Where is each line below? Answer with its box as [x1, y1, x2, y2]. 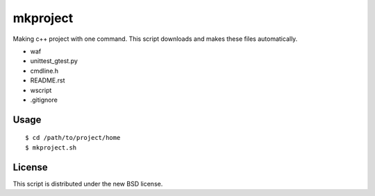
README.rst [30, 76, 65, 84]
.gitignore [30, 96, 58, 104]
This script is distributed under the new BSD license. [12, 179, 163, 188]
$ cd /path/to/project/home [25, 134, 121, 142]
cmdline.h [30, 66, 59, 75]
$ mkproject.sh [25, 143, 77, 152]
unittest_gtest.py [30, 57, 78, 65]
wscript [30, 86, 52, 94]
